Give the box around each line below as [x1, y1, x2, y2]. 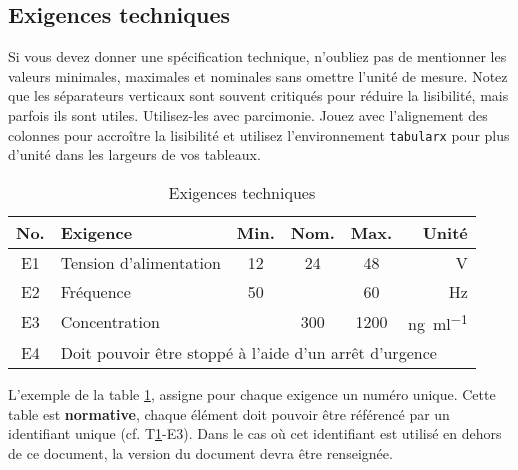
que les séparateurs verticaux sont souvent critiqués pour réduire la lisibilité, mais [8, 85, 509, 106]
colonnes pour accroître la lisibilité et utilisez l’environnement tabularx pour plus [8, 124, 510, 145]
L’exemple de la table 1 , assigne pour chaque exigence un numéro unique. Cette [8, 384, 496, 405]
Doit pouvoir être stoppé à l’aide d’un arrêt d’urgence [60, 341, 437, 365]
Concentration [60, 310, 160, 334]
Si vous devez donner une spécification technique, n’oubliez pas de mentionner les [8, 46, 507, 67]
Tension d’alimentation [60, 250, 221, 274]
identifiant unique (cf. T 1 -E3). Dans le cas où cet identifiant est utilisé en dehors [8, 423, 502, 444]
